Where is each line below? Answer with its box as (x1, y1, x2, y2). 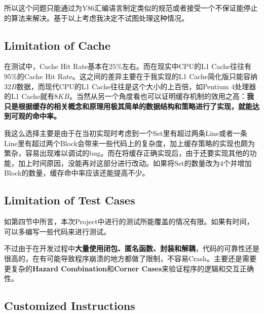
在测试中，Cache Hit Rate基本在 (4, 61, 109, 72)
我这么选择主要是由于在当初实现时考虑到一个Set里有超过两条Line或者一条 (4, 127, 248, 138)
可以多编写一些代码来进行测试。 (4, 226, 110, 236)
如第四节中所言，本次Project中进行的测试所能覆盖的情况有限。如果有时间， (4, 216, 254, 227)
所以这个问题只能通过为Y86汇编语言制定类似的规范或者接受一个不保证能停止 (4, 3, 258, 13)
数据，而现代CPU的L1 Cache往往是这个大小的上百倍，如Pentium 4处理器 (16, 81, 256, 91)
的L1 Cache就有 (4, 91, 55, 101)
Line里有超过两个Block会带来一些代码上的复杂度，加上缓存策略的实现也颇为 (4, 137, 255, 148)
